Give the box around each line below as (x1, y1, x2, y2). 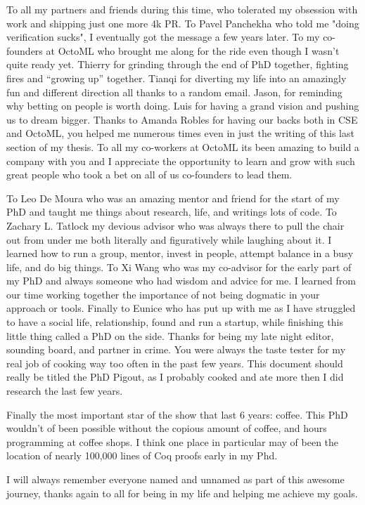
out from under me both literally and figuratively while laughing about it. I (6, 232, 332, 247)
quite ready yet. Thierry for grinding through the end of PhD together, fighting (6, 57, 349, 72)
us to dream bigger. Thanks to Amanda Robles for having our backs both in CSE (6, 112, 358, 126)
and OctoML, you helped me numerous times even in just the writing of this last (6, 126, 354, 140)
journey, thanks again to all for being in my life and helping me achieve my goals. (6, 485, 358, 500)
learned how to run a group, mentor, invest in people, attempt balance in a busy (6, 246, 354, 261)
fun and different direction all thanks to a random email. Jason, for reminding (6, 84, 342, 99)
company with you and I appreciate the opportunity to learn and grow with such (6, 153, 355, 168)
